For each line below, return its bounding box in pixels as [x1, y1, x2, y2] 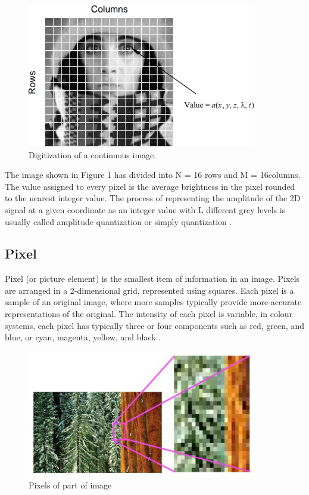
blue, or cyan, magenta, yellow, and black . [5, 331, 161, 343]
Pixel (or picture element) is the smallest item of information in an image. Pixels [5, 272, 300, 285]
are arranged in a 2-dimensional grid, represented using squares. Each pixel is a [5, 284, 294, 296]
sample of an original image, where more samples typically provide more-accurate [5, 296, 302, 308]
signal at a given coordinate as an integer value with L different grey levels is [5, 203, 286, 216]
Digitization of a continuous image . [29, 148, 157, 161]
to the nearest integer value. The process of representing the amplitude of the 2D [5, 192, 301, 204]
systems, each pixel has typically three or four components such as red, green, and [5, 319, 305, 331]
